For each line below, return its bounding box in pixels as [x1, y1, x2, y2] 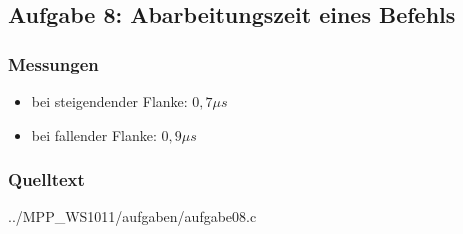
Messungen [8, 51, 99, 76]
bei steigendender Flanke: [31, 91, 188, 111]
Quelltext [8, 167, 85, 192]
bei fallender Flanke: [31, 124, 157, 145]
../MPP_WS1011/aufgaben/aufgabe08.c [8, 206, 257, 227]
